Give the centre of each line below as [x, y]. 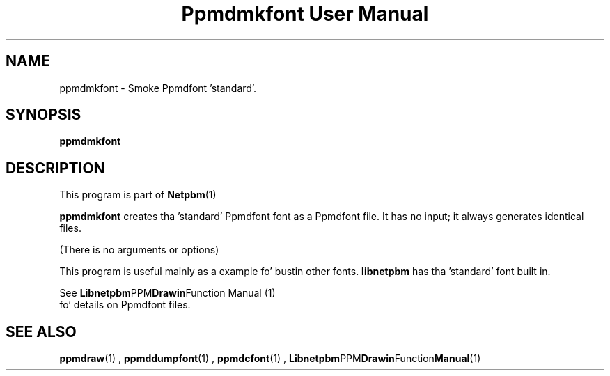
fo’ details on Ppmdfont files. [125, 305]
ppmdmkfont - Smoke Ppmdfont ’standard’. [158, 88]
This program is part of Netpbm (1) [138, 195]
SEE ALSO [41, 331]
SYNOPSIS [44, 115]
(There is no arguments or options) [139, 250]
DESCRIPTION [55, 168]
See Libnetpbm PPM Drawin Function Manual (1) [167, 293]
